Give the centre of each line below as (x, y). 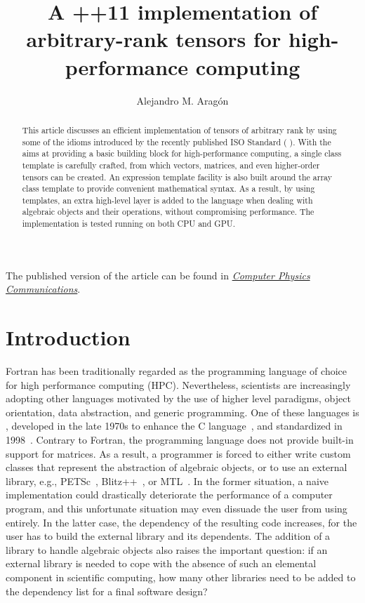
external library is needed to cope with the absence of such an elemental (161, 563)
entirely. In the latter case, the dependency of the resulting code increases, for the (181, 522)
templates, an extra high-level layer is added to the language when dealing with (167, 200)
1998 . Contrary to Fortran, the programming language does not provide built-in (180, 440)
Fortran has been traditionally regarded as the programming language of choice (176, 371)
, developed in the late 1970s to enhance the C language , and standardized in (174, 426)
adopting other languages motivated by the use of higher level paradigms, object (178, 398)
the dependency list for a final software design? (107, 591)
